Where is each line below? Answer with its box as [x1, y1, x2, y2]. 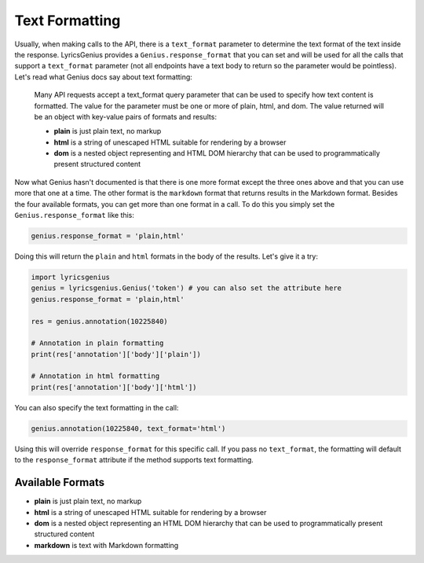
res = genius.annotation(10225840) [31, 317, 168, 326]
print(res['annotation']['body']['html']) [31, 382, 197, 392]
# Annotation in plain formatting [31, 339, 164, 348]
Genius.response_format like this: [14, 211, 135, 220]
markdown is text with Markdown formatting [34, 540, 179, 550]
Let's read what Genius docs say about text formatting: [14, 72, 192, 82]
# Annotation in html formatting [31, 372, 160, 381]
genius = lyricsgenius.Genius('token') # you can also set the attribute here [31, 284, 342, 293]
